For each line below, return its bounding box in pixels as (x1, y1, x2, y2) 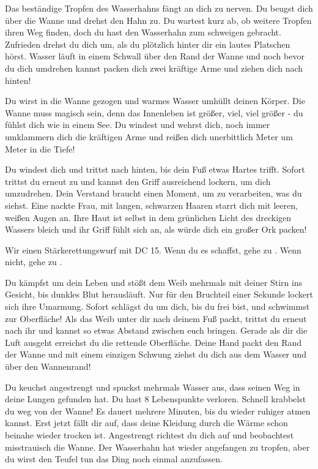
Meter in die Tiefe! (5, 142, 75, 155)
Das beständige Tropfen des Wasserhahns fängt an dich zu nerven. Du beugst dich (5, 2, 313, 14)
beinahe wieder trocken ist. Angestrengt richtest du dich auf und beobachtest (5, 429, 294, 441)
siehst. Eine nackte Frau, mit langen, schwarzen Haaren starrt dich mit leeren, (5, 198, 298, 211)
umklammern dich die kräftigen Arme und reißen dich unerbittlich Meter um (5, 130, 293, 143)
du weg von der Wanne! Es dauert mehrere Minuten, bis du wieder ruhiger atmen (5, 404, 311, 417)
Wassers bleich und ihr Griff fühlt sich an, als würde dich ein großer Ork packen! (5, 223, 307, 236)
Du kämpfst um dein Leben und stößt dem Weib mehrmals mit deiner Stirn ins (5, 276, 303, 288)
